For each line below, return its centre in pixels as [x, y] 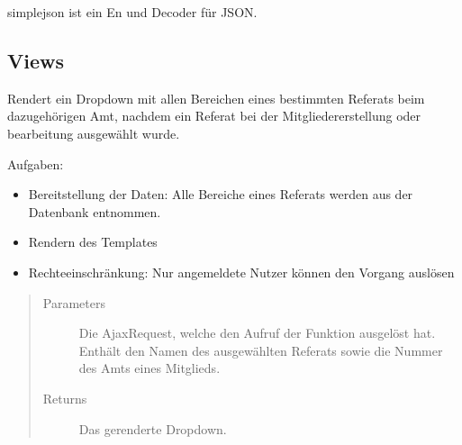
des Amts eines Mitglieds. [149, 368]
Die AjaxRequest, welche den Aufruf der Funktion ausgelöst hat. [257, 333]
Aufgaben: [36, 163]
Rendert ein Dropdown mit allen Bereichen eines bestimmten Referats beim [216, 98]
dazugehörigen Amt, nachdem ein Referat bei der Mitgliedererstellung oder [214, 116]
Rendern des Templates [93, 242]
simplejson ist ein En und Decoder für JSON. [132, 12]
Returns [65, 398]
